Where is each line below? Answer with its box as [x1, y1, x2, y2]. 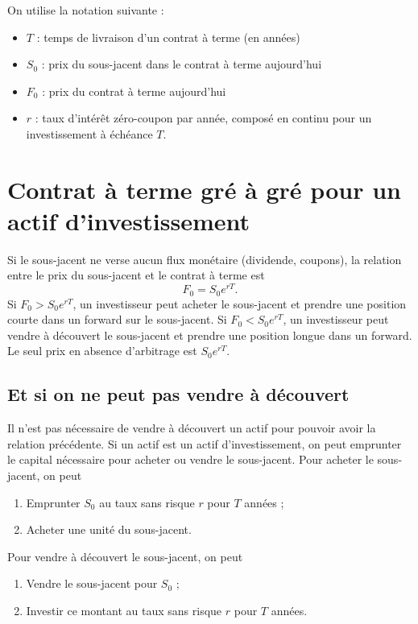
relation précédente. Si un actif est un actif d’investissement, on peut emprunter [7, 435, 402, 452]
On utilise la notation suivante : [7, 2, 164, 18]
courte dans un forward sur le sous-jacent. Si [7, 311, 227, 328]
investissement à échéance [26, 125, 153, 142]
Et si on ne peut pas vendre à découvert [7, 382, 350, 407]
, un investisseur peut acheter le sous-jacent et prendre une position [72, 295, 407, 312]
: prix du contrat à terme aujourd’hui [42, 82, 226, 99]
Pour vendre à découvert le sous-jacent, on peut [7, 548, 243, 564]
